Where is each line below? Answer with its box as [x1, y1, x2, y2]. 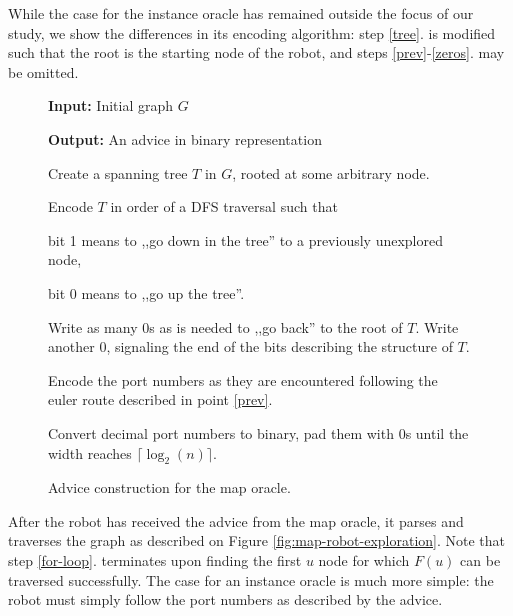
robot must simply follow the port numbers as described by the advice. [8, 589, 443, 610]
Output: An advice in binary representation [48, 128, 322, 149]
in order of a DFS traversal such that [110, 196, 338, 217]
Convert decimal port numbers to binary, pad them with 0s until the [48, 422, 469, 443]
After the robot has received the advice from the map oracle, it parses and [8, 510, 464, 531]
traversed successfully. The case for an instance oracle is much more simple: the [8, 569, 494, 590]
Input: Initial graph [48, 95, 174, 116]
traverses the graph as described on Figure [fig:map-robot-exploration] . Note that [8, 530, 506, 551]
